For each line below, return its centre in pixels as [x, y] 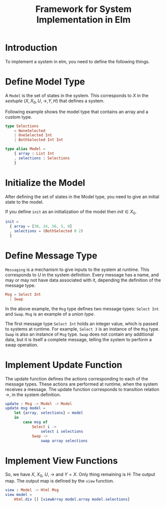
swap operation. [22, 345]
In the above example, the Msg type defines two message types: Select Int [82, 309]
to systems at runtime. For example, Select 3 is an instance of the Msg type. [83, 329]
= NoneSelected [30, 130]
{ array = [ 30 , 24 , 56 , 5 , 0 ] [41, 227]
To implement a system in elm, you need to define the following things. [78, 61]
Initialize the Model [45, 183]
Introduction [31, 48]
